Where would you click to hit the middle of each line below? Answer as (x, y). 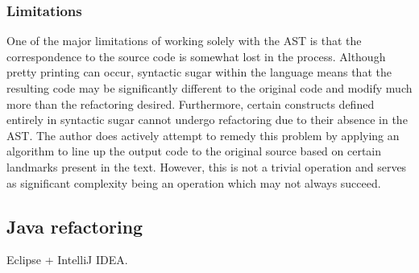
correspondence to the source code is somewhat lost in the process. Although (196, 56)
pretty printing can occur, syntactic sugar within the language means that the (199, 72)
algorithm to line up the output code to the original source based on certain (194, 151)
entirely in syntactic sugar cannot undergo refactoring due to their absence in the (207, 120)
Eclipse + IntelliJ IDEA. (67, 260)
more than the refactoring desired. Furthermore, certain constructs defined (191, 103)
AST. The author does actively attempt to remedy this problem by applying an (203, 135)
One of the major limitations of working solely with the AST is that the (184, 41)
